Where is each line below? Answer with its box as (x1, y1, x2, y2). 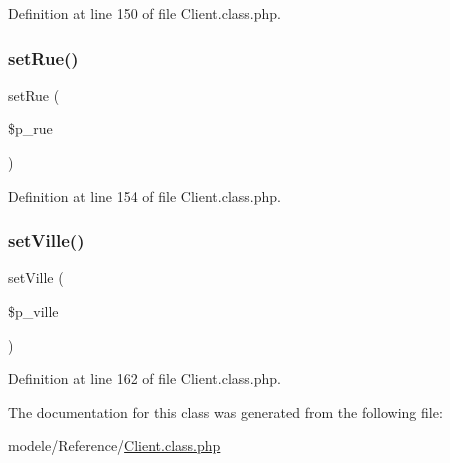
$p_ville (8, 301, 59, 321)
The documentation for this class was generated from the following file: (8, 401, 443, 422)
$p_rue (8, 118, 53, 139)
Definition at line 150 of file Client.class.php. (8, 3, 281, 23)
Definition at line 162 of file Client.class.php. (8, 368, 281, 389)
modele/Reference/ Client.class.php (8, 435, 221, 456)
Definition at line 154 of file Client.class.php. (8, 185, 281, 206)
